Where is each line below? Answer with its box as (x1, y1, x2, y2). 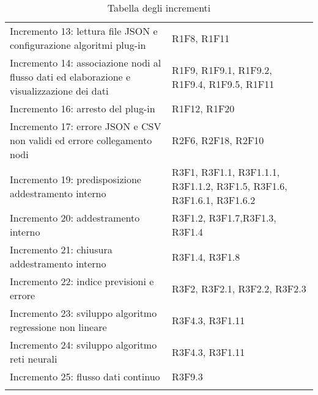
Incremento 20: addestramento (10, 211, 140, 225)
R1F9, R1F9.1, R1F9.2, (172, 62, 272, 77)
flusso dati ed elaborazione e (10, 70, 131, 84)
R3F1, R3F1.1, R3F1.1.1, (172, 165, 280, 179)
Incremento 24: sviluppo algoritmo (10, 338, 157, 352)
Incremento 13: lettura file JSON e (10, 24, 158, 38)
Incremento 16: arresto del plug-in (10, 101, 155, 115)
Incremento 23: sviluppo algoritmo (10, 306, 157, 320)
